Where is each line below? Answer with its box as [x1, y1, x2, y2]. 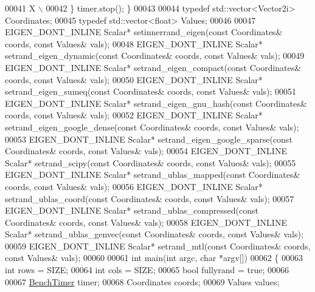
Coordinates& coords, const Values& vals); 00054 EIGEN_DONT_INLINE [5, 144, 287, 157]
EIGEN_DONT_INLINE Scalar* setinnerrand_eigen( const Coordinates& [5, 25, 283, 38]
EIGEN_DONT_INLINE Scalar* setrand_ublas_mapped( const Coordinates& [5, 168, 300, 181]
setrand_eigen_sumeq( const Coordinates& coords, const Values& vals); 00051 [5, 85, 297, 98]
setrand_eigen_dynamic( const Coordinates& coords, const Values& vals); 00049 [5, 49, 305, 62]
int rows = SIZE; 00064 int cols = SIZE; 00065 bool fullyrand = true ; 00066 [5, 263, 289, 276]
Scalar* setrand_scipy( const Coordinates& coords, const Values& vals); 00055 [5, 156, 296, 169]
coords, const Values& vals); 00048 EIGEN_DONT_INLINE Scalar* [5, 37, 263, 50]
